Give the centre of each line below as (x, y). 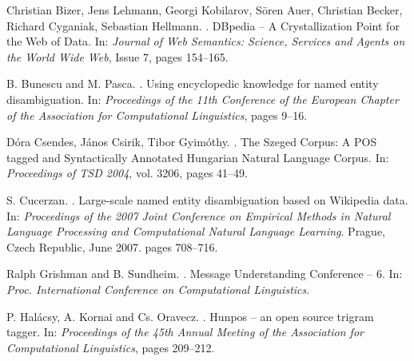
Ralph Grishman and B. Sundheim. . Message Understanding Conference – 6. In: (205, 274)
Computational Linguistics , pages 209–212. (111, 347)
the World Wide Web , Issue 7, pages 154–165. (117, 56)
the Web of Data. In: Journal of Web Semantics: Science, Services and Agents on (206, 41)
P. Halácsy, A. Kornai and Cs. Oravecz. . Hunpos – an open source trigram (190, 316)
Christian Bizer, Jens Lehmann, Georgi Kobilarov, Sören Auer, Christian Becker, (205, 10)
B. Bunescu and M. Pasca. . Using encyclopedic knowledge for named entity (193, 83)
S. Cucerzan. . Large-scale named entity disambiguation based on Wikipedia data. (207, 199)
